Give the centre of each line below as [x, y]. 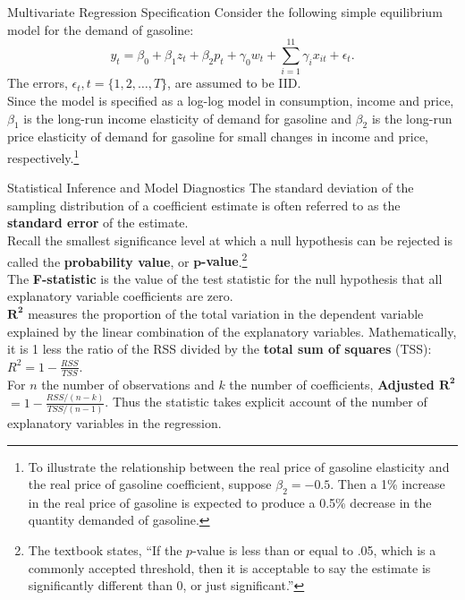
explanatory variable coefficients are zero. [120, 296]
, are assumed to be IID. [234, 83]
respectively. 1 [43, 156]
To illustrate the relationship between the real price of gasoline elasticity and [239, 466]
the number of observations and [128, 384]
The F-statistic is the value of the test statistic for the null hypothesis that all [225, 278]
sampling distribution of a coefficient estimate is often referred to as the [204, 205]
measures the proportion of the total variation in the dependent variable [226, 313]
